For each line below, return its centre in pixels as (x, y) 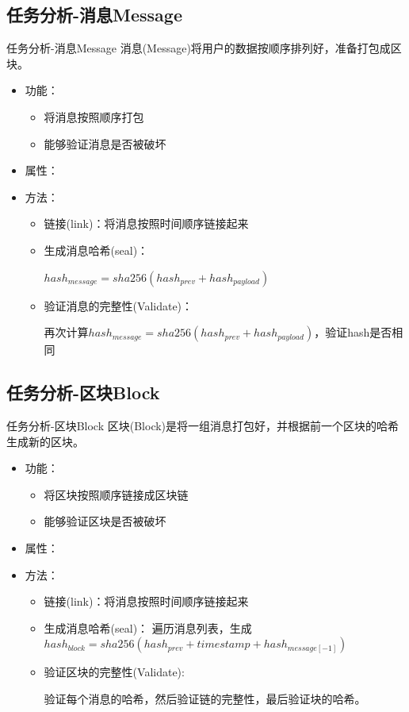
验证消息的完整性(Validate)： (118, 305)
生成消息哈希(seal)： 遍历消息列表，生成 (148, 627)
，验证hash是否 (353, 332)
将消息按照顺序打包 (94, 116)
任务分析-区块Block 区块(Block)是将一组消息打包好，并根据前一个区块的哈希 (203, 425)
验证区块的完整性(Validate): (114, 672)
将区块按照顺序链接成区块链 (116, 494)
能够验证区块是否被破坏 (105, 521)
